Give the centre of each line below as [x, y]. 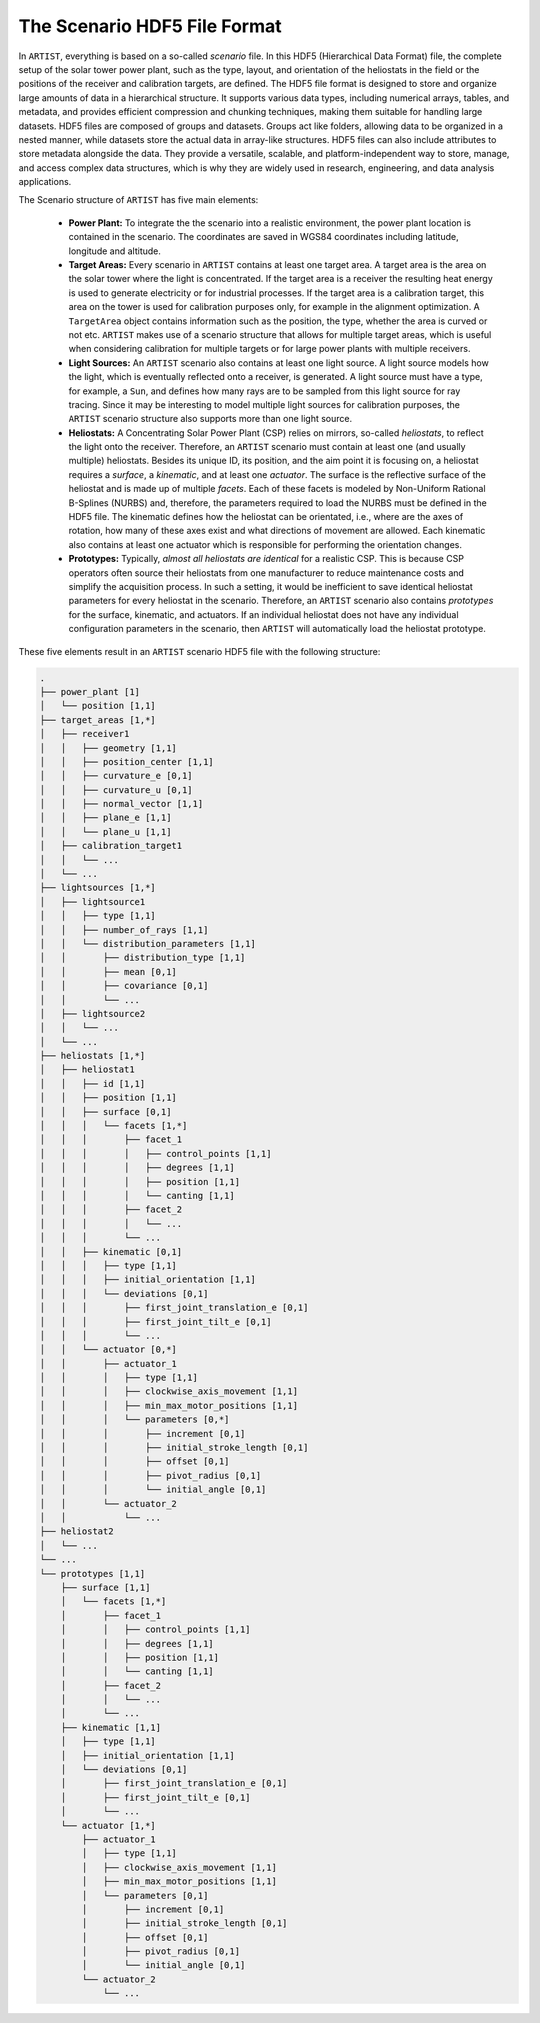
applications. [45, 182]
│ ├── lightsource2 [92, 1013]
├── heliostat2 [76, 1531]
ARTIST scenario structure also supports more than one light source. [210, 419]
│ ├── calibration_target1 [111, 846]
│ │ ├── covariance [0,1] [124, 986]
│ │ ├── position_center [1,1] [126, 761]
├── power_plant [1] [89, 691]
